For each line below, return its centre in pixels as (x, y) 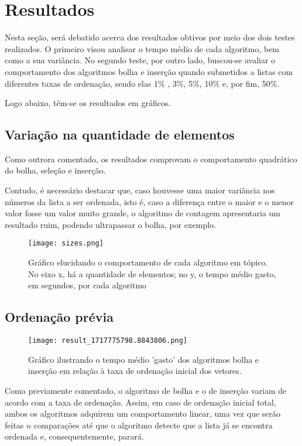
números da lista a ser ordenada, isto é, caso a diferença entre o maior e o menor (150, 201)
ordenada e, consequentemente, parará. (74, 436)
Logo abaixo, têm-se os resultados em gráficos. (88, 103)
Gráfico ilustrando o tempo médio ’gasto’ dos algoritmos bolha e (144, 359)
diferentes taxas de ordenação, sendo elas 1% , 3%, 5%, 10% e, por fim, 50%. (142, 83)
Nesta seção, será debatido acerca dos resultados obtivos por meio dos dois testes (150, 37)
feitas (14, 425)
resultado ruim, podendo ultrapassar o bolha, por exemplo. (110, 224)
